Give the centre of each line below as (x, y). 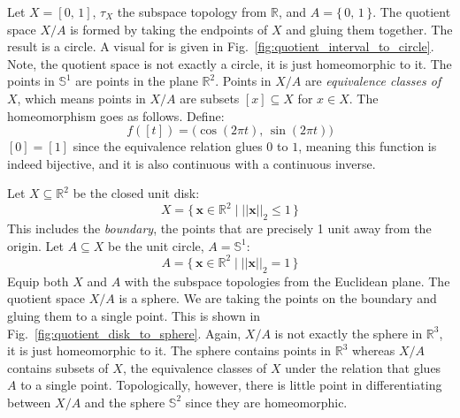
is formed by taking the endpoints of (169, 29)
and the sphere (125, 402)
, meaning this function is (368, 146)
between (29, 402)
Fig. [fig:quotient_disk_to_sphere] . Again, (124, 333)
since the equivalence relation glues (168, 146)
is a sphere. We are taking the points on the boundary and (278, 298)
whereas (373, 350)
